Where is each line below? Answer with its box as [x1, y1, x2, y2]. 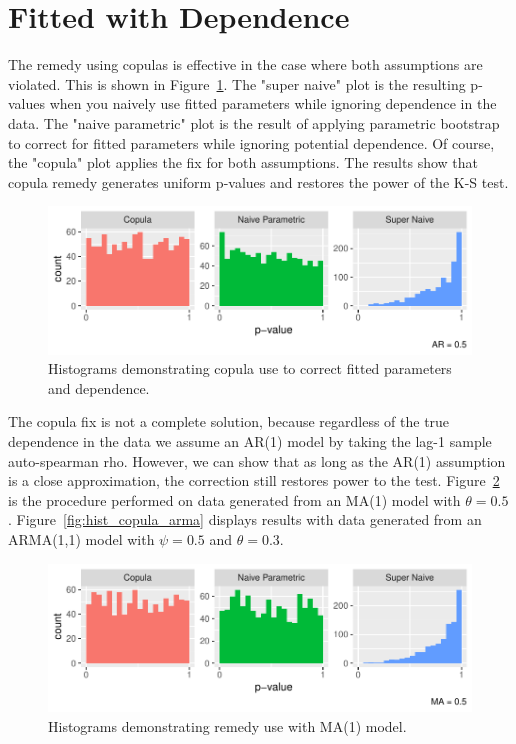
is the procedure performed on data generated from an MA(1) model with [8, 489, 461, 510]
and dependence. [48, 377, 150, 398]
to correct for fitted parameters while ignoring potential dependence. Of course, [8, 132, 495, 153]
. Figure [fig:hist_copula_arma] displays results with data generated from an [8, 509, 482, 530]
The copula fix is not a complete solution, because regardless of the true [8, 411, 450, 432]
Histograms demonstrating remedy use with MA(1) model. [48, 715, 407, 736]
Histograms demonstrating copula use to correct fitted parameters [48, 358, 452, 379]
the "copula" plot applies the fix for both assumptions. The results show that [8, 152, 478, 173]
